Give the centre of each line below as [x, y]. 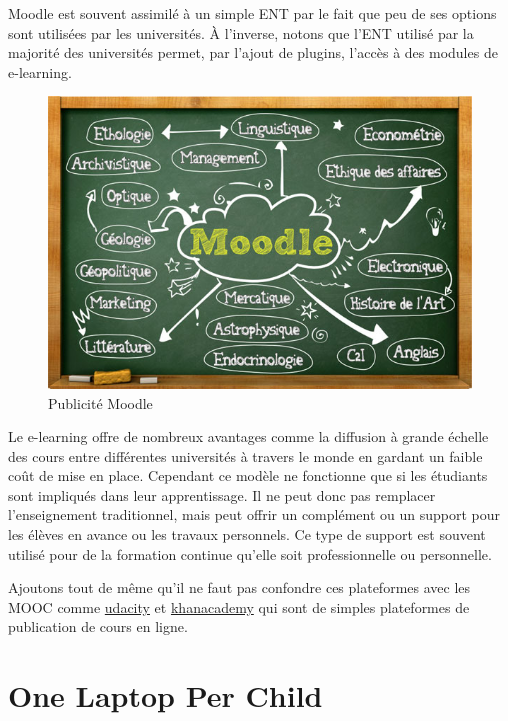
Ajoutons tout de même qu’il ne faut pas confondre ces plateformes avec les [239, 587]
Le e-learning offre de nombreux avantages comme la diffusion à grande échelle [248, 436]
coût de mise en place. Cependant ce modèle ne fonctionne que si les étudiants [248, 475]
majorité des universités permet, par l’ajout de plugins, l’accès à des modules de [253, 52]
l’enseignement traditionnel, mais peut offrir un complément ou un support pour [254, 514]
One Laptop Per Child [165, 695]
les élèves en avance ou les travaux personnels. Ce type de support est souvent [247, 534]
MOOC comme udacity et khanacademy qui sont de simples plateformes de [239, 606]
